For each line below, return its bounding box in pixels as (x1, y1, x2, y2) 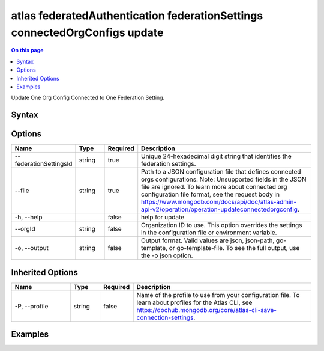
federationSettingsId (14, 160, 73, 168)
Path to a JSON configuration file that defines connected (141, 168, 301, 176)
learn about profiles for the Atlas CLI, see (136, 298, 253, 307)
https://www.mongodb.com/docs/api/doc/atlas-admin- (141, 198, 297, 206)
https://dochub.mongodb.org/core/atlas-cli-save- (136, 305, 277, 314)
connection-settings (136, 313, 194, 322)
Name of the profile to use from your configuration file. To (136, 290, 300, 299)
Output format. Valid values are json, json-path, (141, 236, 275, 245)
